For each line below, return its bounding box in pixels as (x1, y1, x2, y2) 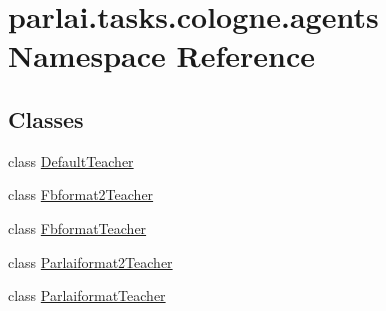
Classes (8, 103, 84, 134)
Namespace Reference (8, 35, 315, 76)
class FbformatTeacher (8, 217, 147, 238)
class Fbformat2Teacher (8, 184, 154, 205)
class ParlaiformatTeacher (8, 285, 166, 306)
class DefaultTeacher (8, 150, 134, 171)
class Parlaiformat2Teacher (8, 251, 173, 272)
